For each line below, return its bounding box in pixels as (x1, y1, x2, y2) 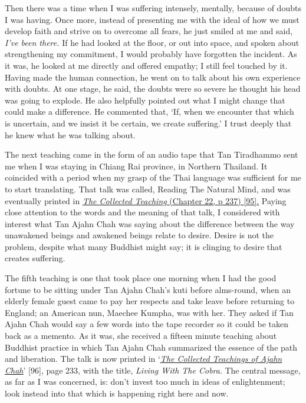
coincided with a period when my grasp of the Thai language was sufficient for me (5, 171, 301, 184)
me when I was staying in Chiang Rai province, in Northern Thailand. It (5, 159, 268, 172)
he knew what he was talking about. (5, 128, 136, 141)
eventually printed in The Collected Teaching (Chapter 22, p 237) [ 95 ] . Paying (5, 194, 287, 207)
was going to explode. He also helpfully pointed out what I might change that (5, 94, 285, 106)
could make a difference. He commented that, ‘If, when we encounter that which (5, 105, 294, 118)
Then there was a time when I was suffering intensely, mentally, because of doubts (5, 2, 301, 14)
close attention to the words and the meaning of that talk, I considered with (5, 206, 280, 218)
